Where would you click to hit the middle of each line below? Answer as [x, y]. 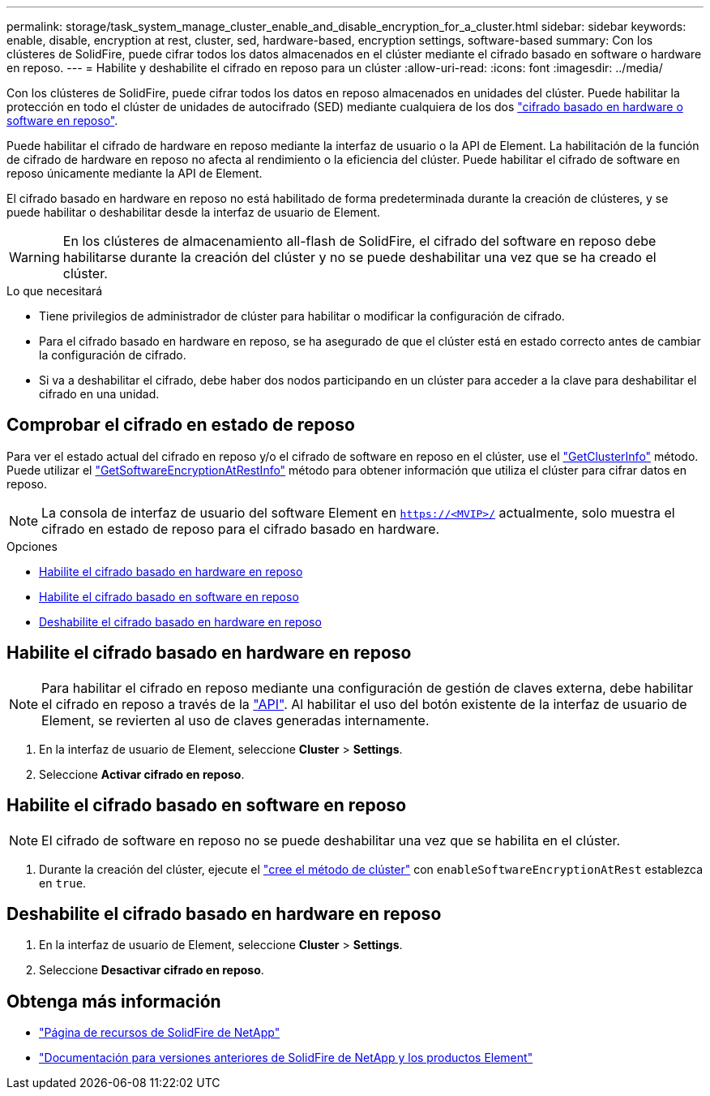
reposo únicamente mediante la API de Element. [135, 173]
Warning [34, 257]
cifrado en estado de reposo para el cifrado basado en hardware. [241, 529]
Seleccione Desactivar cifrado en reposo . [152, 970]
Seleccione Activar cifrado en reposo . [142, 774]
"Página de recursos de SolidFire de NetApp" [160, 1033]
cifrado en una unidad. [99, 394]
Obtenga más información [114, 1001]
